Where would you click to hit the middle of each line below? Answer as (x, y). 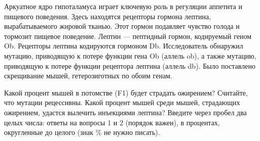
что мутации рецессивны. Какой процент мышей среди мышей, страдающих (122, 102)
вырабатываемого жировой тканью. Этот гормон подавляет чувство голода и (122, 26)
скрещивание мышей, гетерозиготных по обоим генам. (88, 76)
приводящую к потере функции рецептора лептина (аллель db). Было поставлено (130, 65)
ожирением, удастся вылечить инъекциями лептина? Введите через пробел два (125, 112)
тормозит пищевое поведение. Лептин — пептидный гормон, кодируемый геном (128, 36)
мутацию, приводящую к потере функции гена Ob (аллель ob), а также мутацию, (130, 55)
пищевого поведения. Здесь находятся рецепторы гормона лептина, (108, 16)
